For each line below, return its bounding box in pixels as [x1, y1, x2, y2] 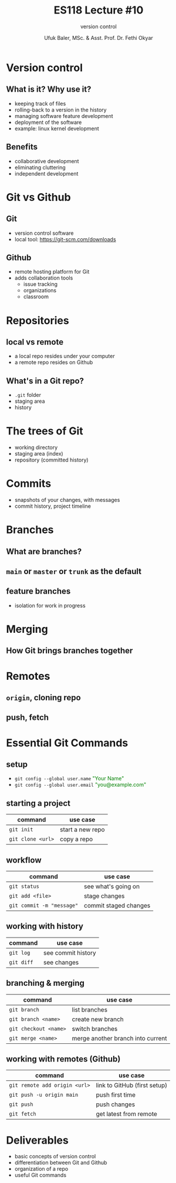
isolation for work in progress [14, 602, 86, 609]
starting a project [6, 798, 70, 808]
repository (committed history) [14, 456, 89, 464]
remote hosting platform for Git [14, 268, 90, 275]
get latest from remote [96, 1110, 157, 1118]
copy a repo [59, 835, 93, 843]
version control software [14, 230, 75, 237]
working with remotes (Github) [6, 1054, 121, 1064]
